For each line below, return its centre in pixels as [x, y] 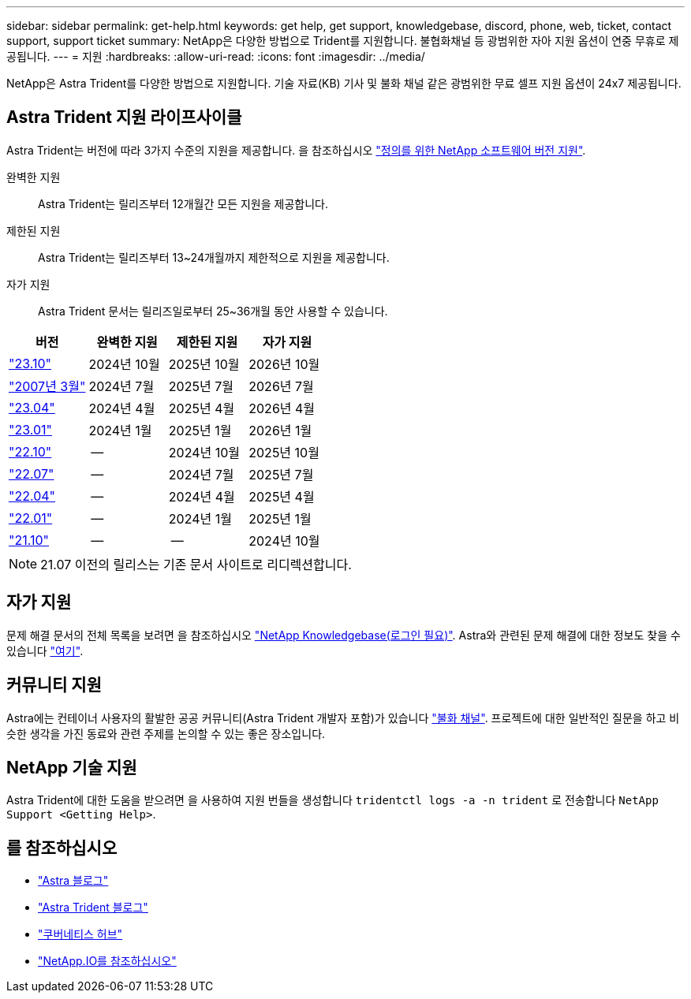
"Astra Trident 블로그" [93, 908]
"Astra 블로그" [73, 881]
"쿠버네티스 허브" [80, 934]
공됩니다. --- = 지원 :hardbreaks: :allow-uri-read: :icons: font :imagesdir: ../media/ [216, 56]
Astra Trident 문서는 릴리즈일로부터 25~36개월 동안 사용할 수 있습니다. [213, 311]
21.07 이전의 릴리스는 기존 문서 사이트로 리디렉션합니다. [196, 564]
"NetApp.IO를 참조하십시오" [107, 961]
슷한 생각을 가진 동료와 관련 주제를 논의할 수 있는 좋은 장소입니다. [166, 733]
